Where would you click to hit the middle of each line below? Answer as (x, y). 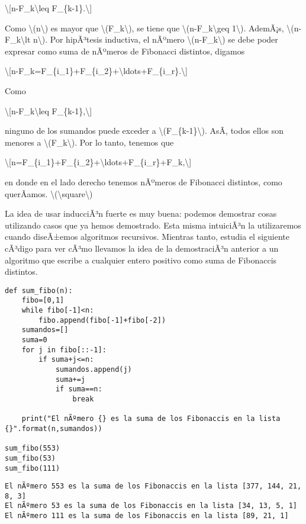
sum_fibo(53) (30, 458)
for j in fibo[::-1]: (64, 350)
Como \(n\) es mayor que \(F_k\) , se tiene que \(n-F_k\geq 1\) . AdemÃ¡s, (144, 28)
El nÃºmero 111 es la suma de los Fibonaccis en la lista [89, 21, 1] (147, 516)
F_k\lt (18, 39)
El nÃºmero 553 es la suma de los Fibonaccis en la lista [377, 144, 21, (153, 486)
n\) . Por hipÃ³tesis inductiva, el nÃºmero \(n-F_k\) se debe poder (156, 39)
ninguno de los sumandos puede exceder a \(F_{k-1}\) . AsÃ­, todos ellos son (144, 131)
